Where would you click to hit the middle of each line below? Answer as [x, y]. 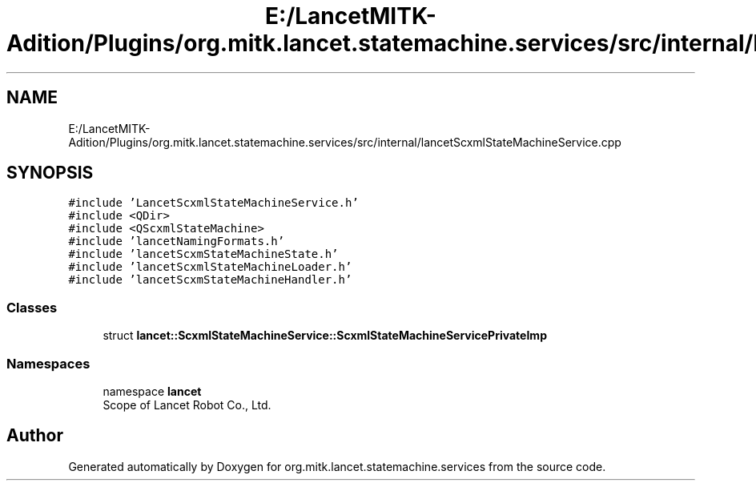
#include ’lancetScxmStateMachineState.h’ [203, 254]
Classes [32, 307]
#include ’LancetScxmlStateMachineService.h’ [213, 203]
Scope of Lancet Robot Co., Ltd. [187, 404]
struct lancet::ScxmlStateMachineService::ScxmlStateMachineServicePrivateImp [325, 336]
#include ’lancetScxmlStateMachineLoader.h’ [210, 267]
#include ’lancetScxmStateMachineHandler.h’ [210, 280]
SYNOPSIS [50, 173]
